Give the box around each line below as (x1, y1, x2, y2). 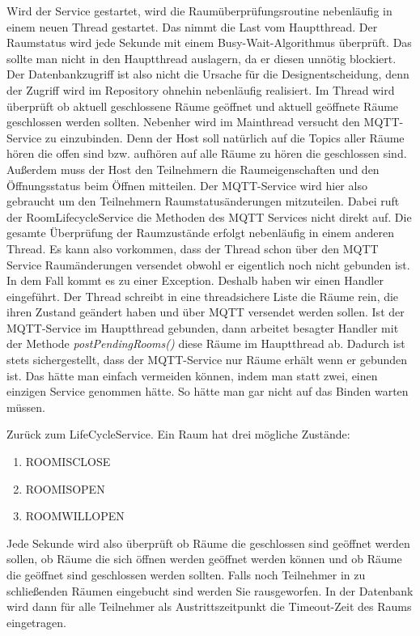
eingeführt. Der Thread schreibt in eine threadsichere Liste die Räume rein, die (6, 287, 399, 304)
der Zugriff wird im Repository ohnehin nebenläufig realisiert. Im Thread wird (6, 81, 395, 98)
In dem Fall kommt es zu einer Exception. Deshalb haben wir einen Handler (6, 272, 384, 289)
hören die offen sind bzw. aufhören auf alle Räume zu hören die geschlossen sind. (6, 145, 407, 162)
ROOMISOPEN (25, 480, 105, 497)
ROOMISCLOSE (25, 453, 111, 470)
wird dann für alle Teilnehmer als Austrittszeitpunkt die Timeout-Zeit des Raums (6, 598, 412, 615)
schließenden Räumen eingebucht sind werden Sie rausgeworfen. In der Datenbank (6, 582, 414, 599)
